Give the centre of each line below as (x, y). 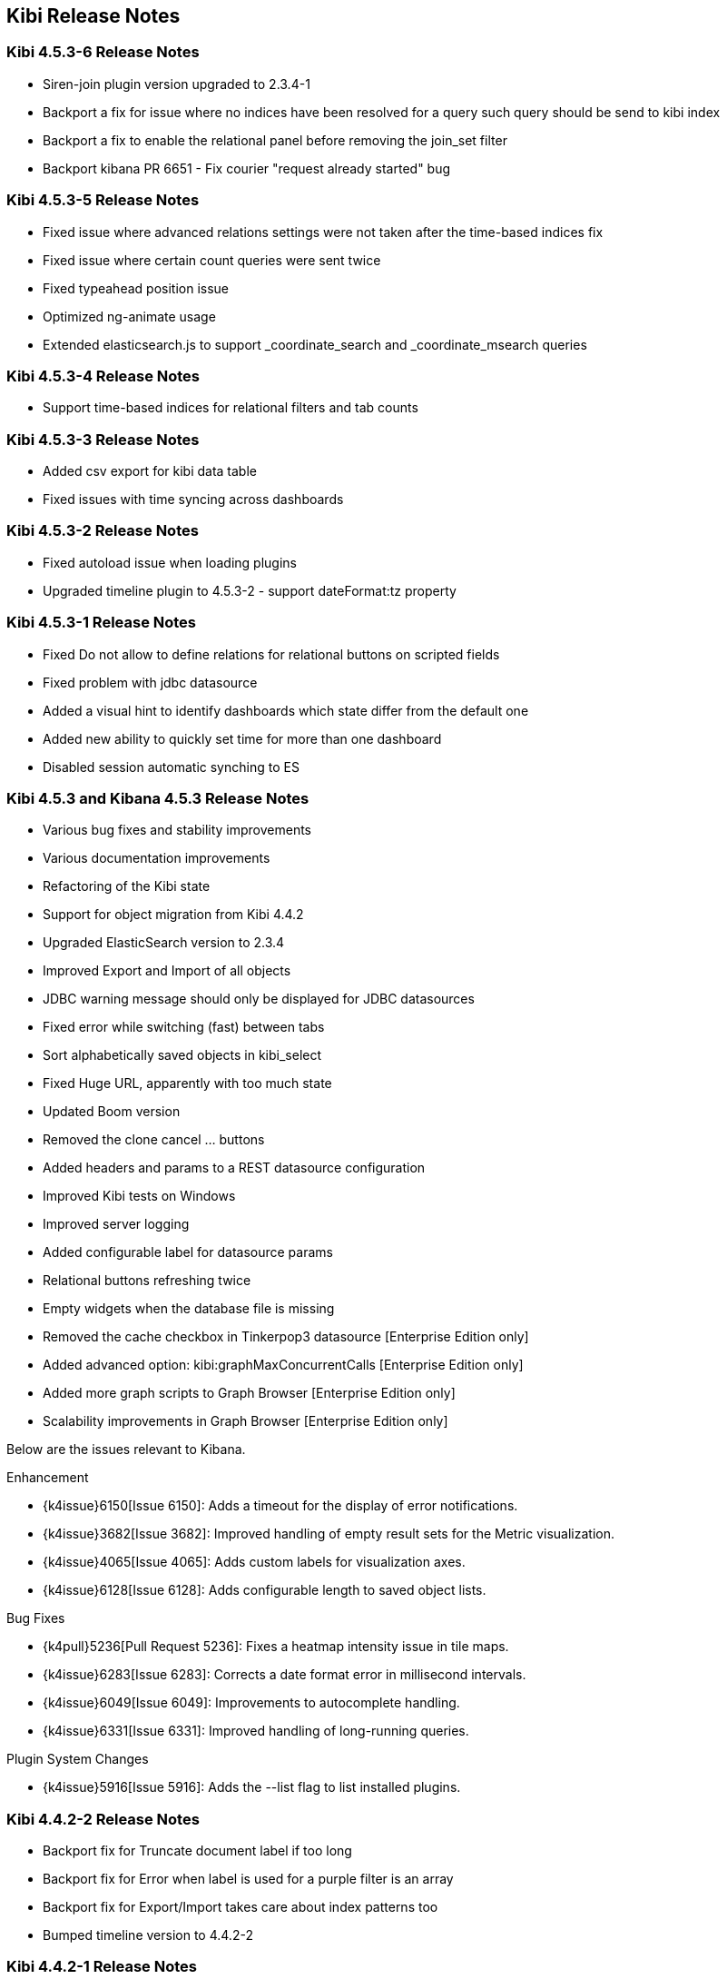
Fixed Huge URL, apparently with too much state (187, 1084)
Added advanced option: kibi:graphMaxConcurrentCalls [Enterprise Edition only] (283, 1365)
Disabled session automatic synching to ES (171, 767)
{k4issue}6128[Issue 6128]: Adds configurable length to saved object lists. (265, 1590)
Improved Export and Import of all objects (167, 971)
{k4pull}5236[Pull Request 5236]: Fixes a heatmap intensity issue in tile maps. (276, 1647)
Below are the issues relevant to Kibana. (126, 1450)
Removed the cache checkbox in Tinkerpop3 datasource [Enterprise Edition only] (286, 1337)
